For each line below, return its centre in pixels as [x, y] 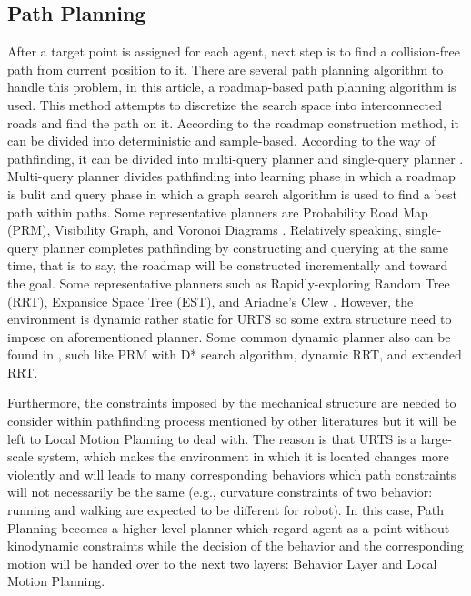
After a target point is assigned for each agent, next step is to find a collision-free [234, 51]
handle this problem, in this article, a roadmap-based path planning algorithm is [232, 87]
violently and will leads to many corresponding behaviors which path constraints [232, 474]
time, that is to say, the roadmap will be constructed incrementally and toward [228, 265]
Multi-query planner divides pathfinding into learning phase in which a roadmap [231, 176]
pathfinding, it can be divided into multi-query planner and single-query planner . [235, 158]
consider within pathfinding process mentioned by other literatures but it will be [232, 421]
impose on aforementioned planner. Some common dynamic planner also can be [229, 336]
